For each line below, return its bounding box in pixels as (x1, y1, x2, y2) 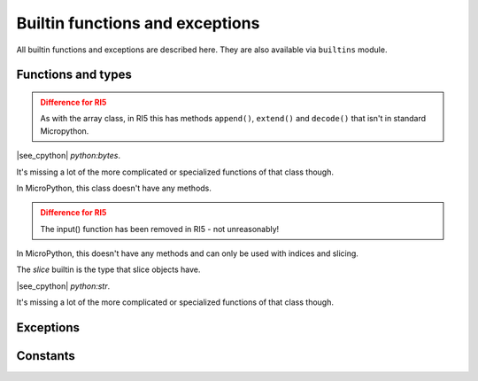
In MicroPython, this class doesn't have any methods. (16, 183, 212, 193)
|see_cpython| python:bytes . (16, 151, 121, 161)
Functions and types (16, 67, 132, 82)
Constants (16, 348, 75, 363)
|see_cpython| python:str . (16, 280, 111, 292)
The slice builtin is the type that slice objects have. (16, 264, 201, 275)
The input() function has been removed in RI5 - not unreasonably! (40, 223, 280, 234)
